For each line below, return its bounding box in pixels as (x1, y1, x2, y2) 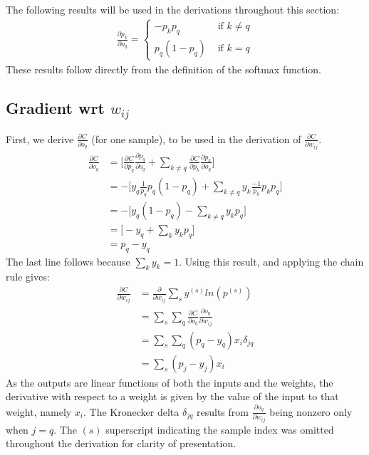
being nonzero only (269, 404, 353, 419)
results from (197, 404, 249, 419)
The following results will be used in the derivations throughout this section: (6, 2, 340, 16)
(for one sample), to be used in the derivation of (91, 131, 301, 146)
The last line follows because (6, 253, 130, 268)
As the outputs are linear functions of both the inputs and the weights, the (6, 375, 333, 389)
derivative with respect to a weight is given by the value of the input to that (6, 389, 339, 404)
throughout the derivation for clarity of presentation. (6, 436, 237, 451)
